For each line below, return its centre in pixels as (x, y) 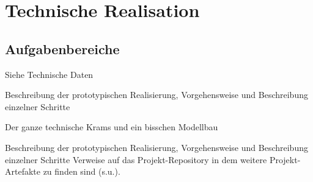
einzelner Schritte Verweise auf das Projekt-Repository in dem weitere (136, 159)
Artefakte (23, 171)
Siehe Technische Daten (49, 74)
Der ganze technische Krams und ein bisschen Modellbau (112, 127)
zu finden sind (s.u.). (82, 171)
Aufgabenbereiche (62, 48)
